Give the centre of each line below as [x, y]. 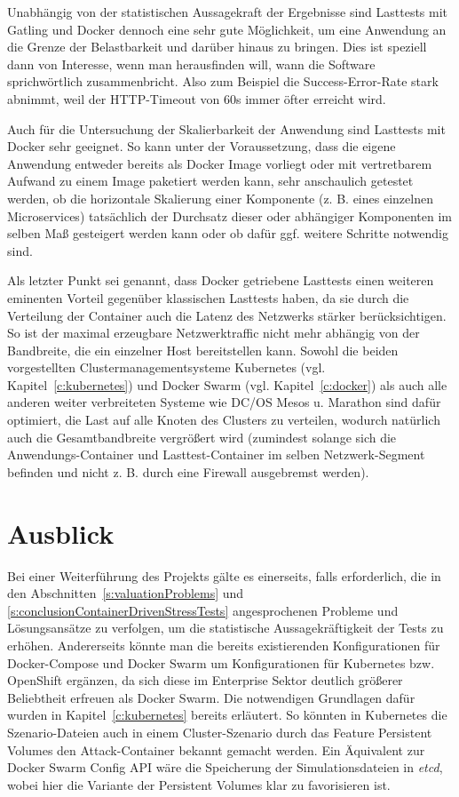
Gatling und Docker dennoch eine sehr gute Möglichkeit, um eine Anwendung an [227, 29]
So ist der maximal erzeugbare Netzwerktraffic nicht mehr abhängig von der [214, 333]
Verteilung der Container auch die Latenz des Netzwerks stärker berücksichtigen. [227, 315]
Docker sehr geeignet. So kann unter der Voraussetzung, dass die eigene [202, 146]
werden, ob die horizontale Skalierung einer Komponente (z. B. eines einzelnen [220, 198]
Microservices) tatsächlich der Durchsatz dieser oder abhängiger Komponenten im [229, 215]
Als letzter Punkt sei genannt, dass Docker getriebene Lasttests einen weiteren [221, 280]
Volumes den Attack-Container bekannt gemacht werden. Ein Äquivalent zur [216, 749]
